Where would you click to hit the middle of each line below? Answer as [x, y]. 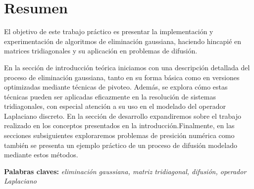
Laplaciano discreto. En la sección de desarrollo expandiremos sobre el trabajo [123, 116]
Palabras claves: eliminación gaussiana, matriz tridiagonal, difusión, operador [125, 171]
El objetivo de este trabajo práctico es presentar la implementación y [109, 31]
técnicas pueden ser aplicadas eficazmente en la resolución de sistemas [110, 96]
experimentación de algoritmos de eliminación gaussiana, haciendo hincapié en [123, 41]
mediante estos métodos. [41, 155]
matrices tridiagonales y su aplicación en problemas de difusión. [101, 51]
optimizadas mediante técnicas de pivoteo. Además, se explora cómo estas [116, 87]
